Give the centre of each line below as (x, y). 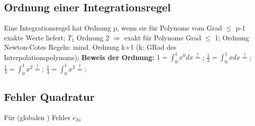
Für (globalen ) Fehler (37, 117)
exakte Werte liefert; (35, 37)
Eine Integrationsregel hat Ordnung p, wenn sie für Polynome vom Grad (113, 28)
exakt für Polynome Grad (163, 37)
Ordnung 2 (93, 37)
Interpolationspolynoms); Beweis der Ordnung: (79, 57)
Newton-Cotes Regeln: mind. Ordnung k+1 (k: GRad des (90, 47)
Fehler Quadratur (49, 96)
